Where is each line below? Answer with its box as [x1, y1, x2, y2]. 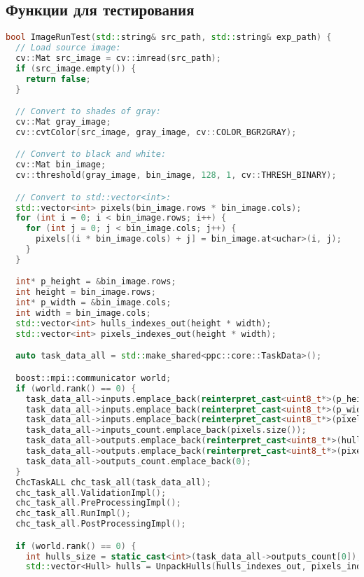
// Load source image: [15, 43, 121, 53]
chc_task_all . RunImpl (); [15, 508, 132, 519]
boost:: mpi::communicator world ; [15, 373, 171, 383]
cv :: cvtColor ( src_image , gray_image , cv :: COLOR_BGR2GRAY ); [15, 127, 297, 137]
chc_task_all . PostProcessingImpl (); [15, 519, 186, 529]
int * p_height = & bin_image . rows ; [15, 277, 176, 287]
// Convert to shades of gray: [15, 106, 161, 117]
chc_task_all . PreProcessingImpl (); [15, 498, 181, 508]
